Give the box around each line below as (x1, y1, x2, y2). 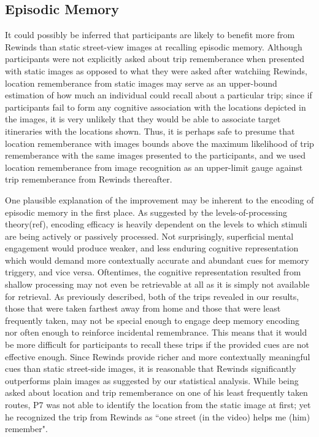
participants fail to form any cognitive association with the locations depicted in (5, 100, 306, 113)
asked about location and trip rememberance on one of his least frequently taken (5, 386, 308, 399)
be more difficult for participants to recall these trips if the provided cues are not (5, 338, 310, 351)
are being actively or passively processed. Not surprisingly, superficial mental (5, 229, 294, 242)
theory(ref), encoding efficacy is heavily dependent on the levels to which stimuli (5, 218, 307, 230)
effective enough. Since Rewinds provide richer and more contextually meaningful (5, 350, 310, 363)
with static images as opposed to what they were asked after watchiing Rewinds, (5, 64, 308, 77)
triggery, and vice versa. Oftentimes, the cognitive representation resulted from (5, 266, 301, 278)
